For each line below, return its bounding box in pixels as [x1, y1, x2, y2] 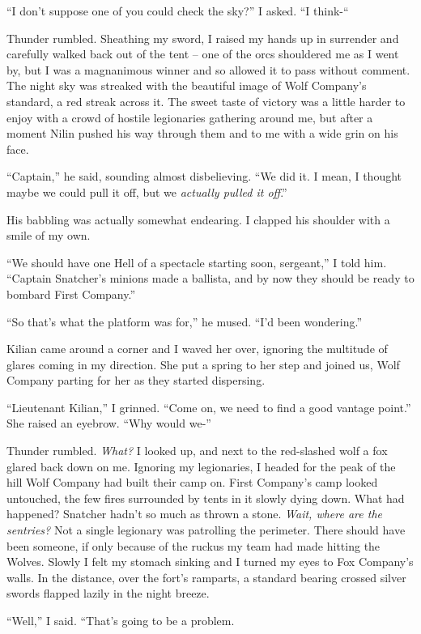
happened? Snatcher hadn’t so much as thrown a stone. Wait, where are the [6, 505, 382, 522]
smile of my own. [6, 227, 91, 244]
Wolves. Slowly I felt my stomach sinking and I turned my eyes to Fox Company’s [6, 553, 414, 570]
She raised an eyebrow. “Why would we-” [6, 415, 211, 432]
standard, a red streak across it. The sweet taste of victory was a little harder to [6, 92, 406, 109]
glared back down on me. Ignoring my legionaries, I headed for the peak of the [6, 457, 396, 474]
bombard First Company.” [6, 285, 136, 302]
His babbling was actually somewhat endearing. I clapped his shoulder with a [6, 211, 390, 228]
